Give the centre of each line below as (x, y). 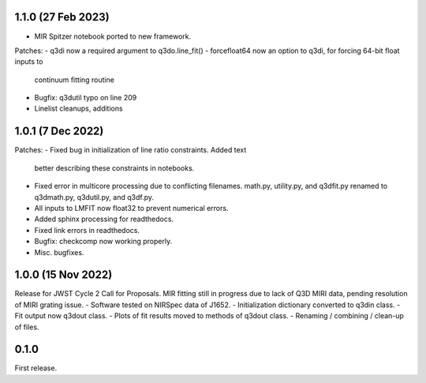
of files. (27, 327)
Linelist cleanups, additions (78, 109)
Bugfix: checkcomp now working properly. (103, 242)
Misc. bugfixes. (59, 252)
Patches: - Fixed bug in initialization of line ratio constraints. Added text (131, 150)
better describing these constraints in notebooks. (114, 168)
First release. (36, 368)
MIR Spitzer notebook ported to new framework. (113, 36)
